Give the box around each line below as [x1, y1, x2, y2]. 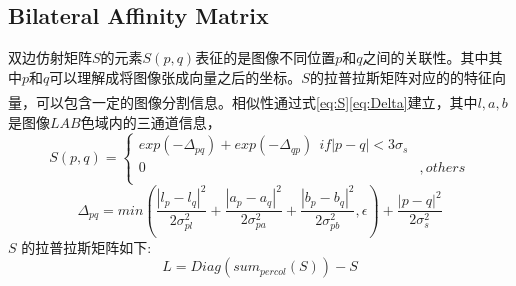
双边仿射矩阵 [8, 47, 92, 68]
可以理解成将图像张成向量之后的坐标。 [49, 66, 302, 87]
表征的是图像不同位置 [195, 47, 336, 68]
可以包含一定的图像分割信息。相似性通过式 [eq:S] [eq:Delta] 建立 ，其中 [35, 91, 478, 112]
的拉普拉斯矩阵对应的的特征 [309, 66, 492, 87]
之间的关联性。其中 [362, 47, 489, 68]
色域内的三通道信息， [80, 111, 221, 132]
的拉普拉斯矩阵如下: [21, 236, 152, 257]
